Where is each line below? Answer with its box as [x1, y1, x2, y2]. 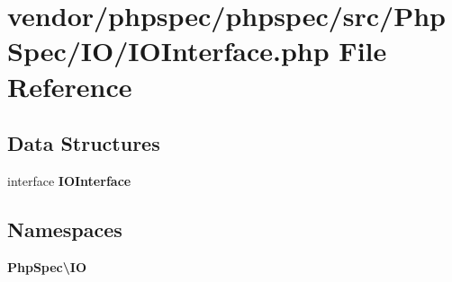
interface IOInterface [7, 171, 131, 189]
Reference [7, 67, 132, 104]
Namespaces [7, 215, 122, 242]
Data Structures [7, 129, 160, 157]
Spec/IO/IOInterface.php [7, 32, 330, 69]
